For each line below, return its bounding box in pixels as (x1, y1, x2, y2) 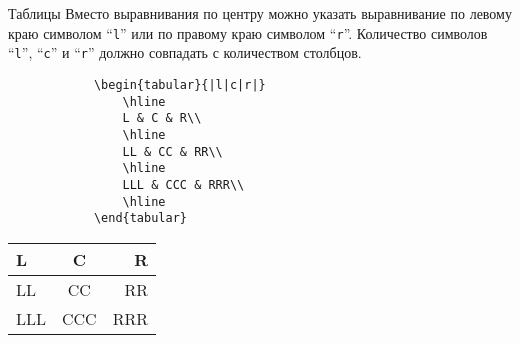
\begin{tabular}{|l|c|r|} (93, 77, 266, 92)
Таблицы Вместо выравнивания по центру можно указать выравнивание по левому (8, 3, 512, 23)
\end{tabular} (93, 211, 187, 226)
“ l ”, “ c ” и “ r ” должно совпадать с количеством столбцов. (8, 42, 362, 63)
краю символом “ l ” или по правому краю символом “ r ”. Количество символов (8, 22, 488, 43)
